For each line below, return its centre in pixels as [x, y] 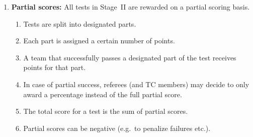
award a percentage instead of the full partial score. [103, 94]
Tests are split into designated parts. [80, 23]
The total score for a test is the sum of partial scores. [106, 111]
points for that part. [55, 67]
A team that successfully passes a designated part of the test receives [130, 57]
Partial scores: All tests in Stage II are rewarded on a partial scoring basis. [131, 7]
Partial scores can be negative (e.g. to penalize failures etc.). [117, 128]
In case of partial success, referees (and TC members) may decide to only [136, 84]
